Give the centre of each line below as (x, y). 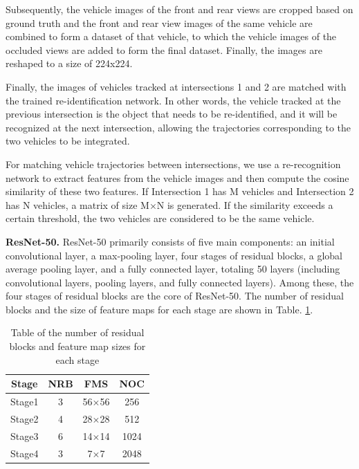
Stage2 (25, 418)
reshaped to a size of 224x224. (69, 63)
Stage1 (25, 402)
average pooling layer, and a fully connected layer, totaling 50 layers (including (173, 269)
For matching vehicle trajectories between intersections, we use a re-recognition (173, 164)
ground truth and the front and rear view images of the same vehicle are (159, 22)
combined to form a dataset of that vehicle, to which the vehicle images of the (171, 36)
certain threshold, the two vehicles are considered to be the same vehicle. (160, 218)
